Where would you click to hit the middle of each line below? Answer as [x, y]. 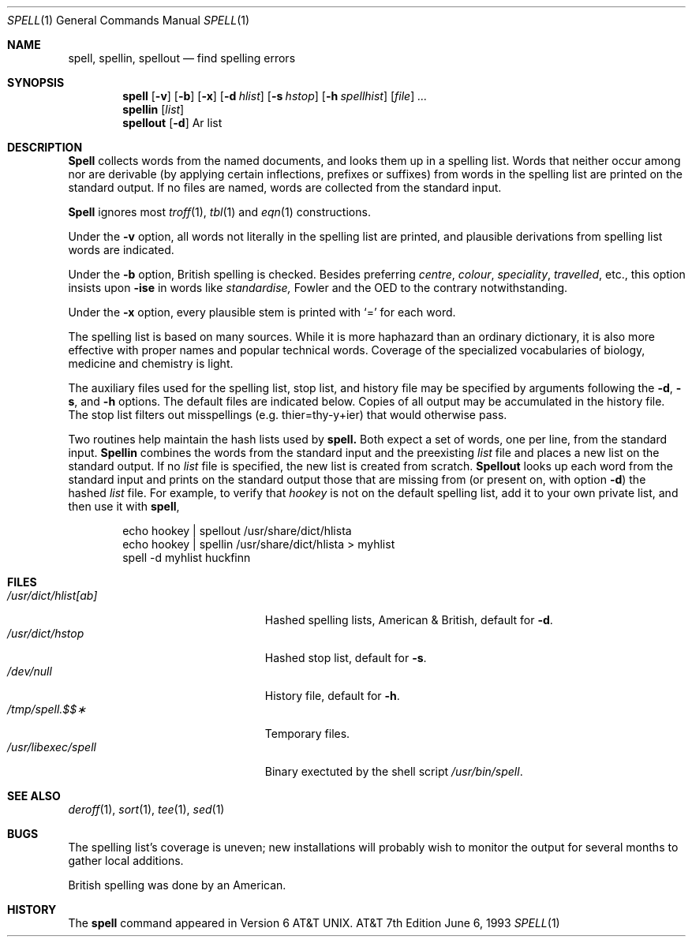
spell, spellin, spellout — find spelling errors [182, 58]
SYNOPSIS [36, 82]
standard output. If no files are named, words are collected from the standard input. [285, 187]
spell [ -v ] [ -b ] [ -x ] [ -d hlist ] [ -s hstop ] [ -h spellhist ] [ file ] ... [275, 96]
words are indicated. [121, 250]
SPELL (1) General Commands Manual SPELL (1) [129, 20]
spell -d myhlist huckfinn [187, 558]
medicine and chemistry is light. [151, 363]
